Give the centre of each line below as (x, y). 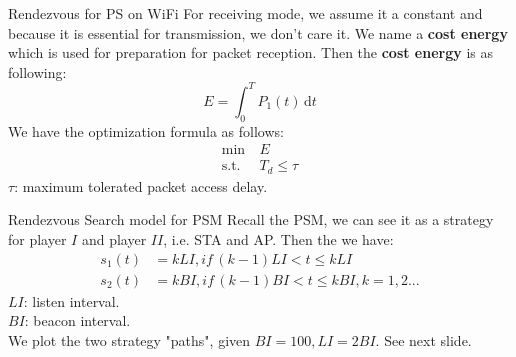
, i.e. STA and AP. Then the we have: (278, 238)
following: (37, 71)
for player (37, 238)
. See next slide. (423, 339)
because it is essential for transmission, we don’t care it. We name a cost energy (258, 32)
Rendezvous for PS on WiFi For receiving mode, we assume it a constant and (245, 13)
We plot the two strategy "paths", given (129, 339)
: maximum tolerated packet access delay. (141, 185)
